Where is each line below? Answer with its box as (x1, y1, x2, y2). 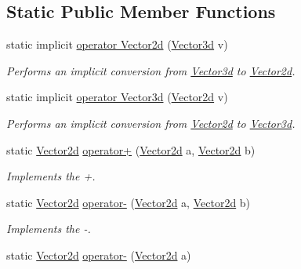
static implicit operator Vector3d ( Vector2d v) (6, 89, 228, 105)
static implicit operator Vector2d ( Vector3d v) (6, 36, 228, 53)
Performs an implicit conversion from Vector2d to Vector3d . (6, 115, 296, 131)
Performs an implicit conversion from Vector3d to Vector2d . (6, 62, 296, 78)
